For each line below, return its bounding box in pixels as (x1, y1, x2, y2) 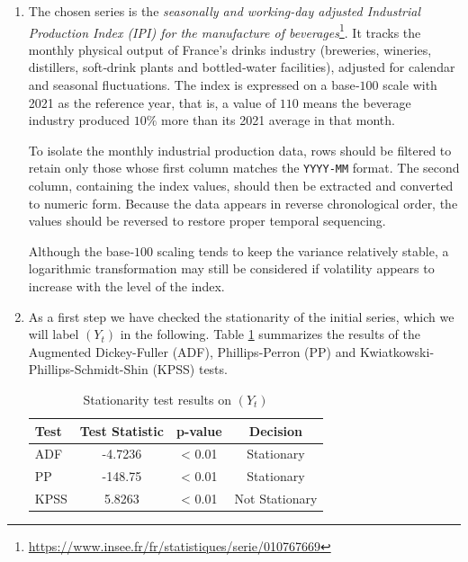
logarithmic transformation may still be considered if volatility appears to (28, 259, 435, 278)
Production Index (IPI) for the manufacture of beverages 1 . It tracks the (28, 20, 421, 41)
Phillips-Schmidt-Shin (28, 360, 148, 379)
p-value (176, 421, 222, 440)
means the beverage (302, 93, 411, 112)
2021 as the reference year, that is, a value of (28, 93, 276, 112)
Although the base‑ (28, 241, 134, 260)
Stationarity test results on (83, 390, 231, 408)
